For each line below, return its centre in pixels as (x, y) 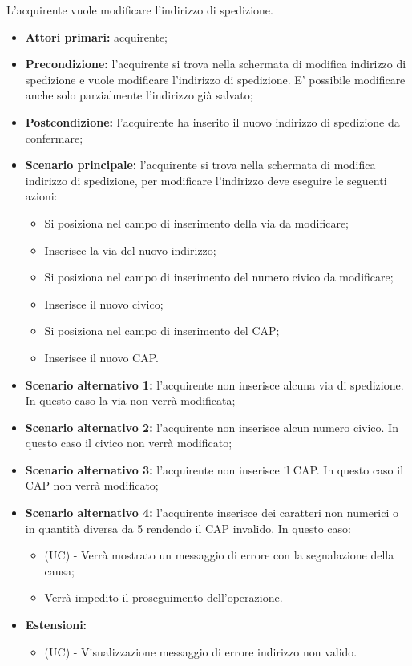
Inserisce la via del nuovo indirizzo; (130, 250)
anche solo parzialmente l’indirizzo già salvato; (139, 95)
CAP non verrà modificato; (92, 485)
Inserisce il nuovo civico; (104, 303)
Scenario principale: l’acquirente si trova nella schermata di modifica (200, 165)
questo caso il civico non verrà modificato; (129, 443)
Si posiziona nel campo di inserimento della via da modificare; (197, 222)
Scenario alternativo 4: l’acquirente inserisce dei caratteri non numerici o (212, 513)
